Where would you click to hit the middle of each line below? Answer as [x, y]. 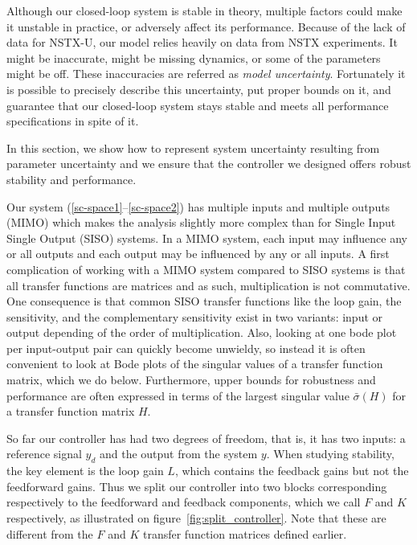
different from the [50, 533]
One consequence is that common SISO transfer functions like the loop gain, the [204, 301]
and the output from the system [178, 454]
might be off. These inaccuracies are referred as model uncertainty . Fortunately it [206, 74]
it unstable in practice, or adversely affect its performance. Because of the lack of [206, 26]
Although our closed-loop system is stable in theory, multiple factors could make [204, 10]
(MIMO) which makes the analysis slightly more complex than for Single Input [201, 222]
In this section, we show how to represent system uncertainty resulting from [193, 148]
